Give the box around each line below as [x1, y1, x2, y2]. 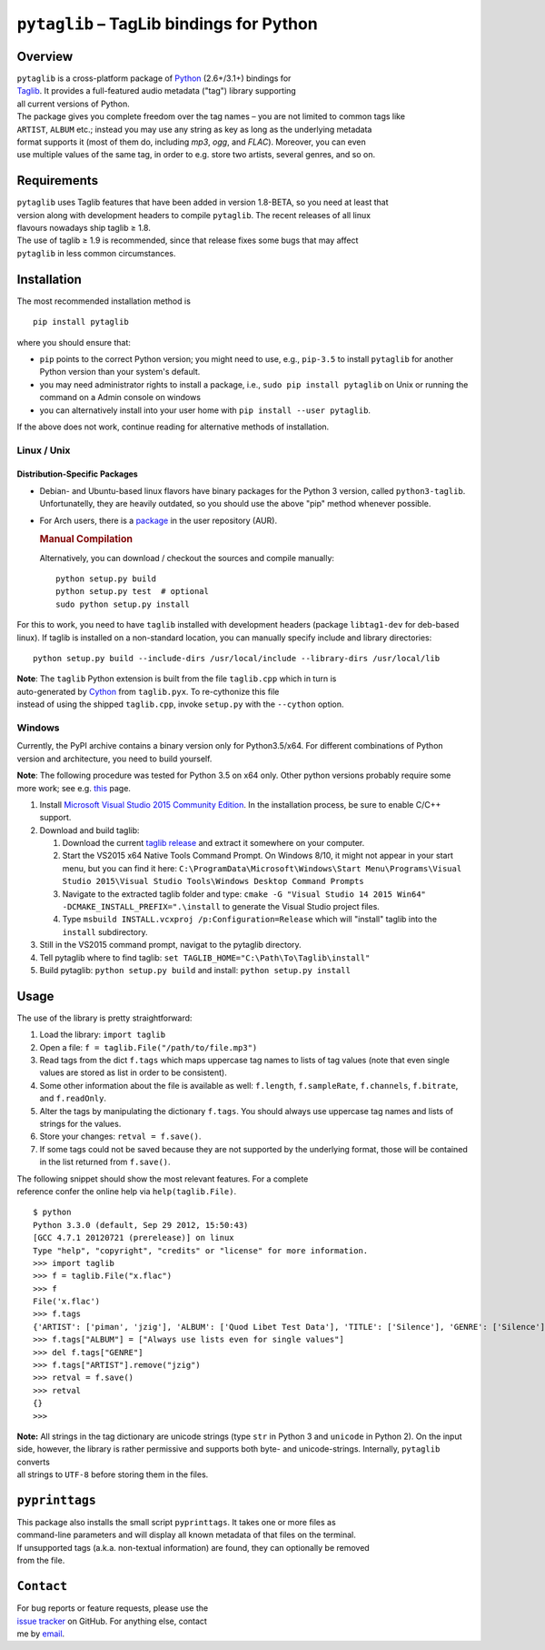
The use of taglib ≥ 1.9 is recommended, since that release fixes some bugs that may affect [16, 235, 359, 246]
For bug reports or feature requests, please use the [16, 1603, 209, 1614]
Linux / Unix [16, 444, 71, 457]
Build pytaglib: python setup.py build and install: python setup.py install [39, 964, 352, 975]
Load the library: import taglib [39, 1029, 166, 1041]
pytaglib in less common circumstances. [16, 247, 176, 258]
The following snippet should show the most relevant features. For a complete [16, 1173, 309, 1184]
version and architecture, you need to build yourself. [16, 753, 213, 764]
